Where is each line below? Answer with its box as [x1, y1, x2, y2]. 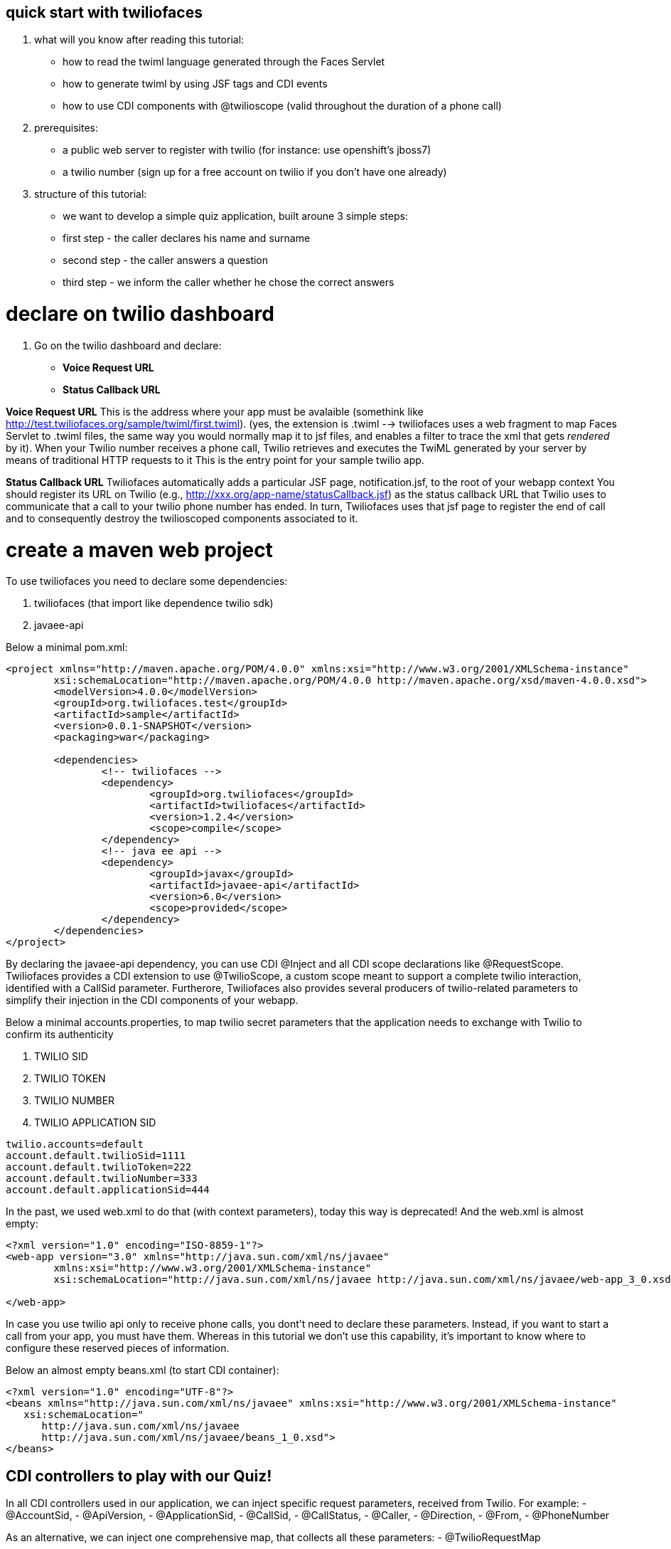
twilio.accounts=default [6, 1138, 144, 1151]
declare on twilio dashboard [6, 302, 274, 327]
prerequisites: [34, 122, 99, 134]
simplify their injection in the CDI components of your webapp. [6, 994, 299, 1007]
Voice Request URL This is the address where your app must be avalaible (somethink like [6, 405, 424, 418]
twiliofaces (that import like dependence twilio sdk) [34, 597, 274, 610]
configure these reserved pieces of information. [6, 1342, 230, 1355]
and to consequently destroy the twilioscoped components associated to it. [6, 512, 358, 524]
